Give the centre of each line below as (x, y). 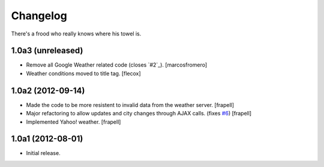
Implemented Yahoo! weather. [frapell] (73, 122)
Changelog (39, 16)
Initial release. (43, 153)
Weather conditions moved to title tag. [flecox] (83, 73)
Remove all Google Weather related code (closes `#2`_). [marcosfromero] (117, 65)
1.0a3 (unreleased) (47, 51)
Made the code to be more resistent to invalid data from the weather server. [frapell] (130, 105)
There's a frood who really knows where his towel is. (76, 34)
